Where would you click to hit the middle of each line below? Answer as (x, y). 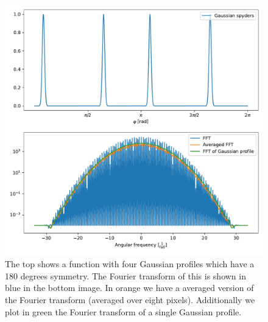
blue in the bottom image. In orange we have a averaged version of (129, 288)
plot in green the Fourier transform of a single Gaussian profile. (123, 311)
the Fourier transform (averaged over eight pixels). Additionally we (130, 299)
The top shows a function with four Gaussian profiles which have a (130, 264)
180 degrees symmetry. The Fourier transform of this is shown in (125, 275)
